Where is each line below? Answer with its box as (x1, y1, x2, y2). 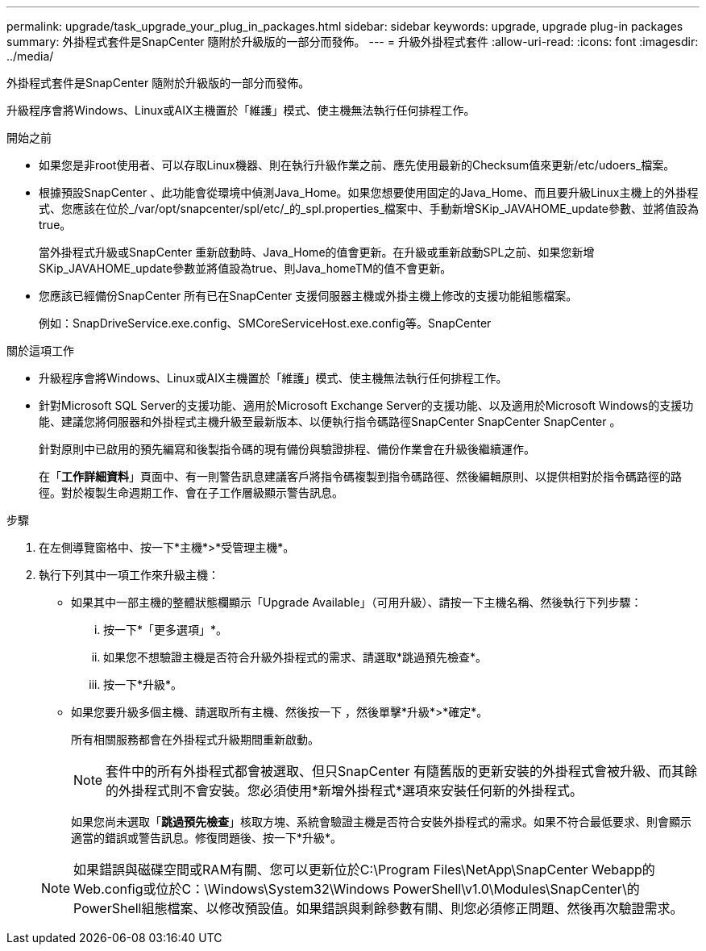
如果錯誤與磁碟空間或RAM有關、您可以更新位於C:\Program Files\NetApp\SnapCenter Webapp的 (73, 861, 655, 878)
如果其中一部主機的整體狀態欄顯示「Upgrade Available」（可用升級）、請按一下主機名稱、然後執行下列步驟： (71, 595, 642, 609)
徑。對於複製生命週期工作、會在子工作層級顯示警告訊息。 (39, 486, 343, 499)
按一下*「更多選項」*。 (103, 623, 228, 636)
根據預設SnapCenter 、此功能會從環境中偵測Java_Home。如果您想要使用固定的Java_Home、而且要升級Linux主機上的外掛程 (39, 186, 699, 199)
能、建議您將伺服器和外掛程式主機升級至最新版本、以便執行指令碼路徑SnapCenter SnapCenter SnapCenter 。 (39, 415, 621, 428)
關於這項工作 (6, 344, 74, 357)
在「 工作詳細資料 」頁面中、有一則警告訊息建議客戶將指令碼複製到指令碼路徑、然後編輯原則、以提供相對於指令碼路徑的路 (39, 469, 682, 483)
